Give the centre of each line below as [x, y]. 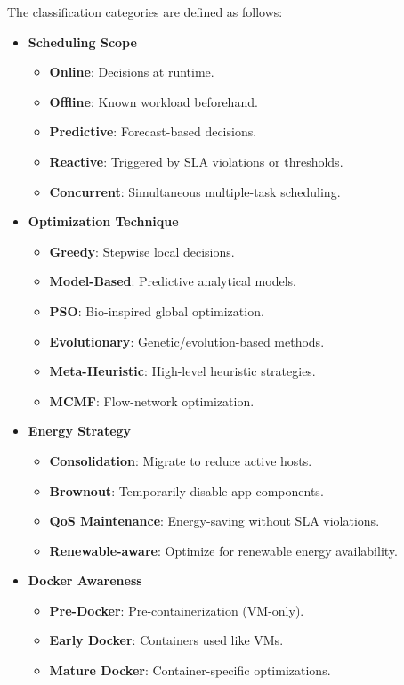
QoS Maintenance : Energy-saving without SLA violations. [214, 521]
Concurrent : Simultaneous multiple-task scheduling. [195, 191]
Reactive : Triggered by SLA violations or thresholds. [196, 161]
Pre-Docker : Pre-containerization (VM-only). [177, 610]
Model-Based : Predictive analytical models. [173, 281]
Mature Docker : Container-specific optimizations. [190, 670]
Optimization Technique [103, 221]
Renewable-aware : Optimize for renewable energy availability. [223, 550]
